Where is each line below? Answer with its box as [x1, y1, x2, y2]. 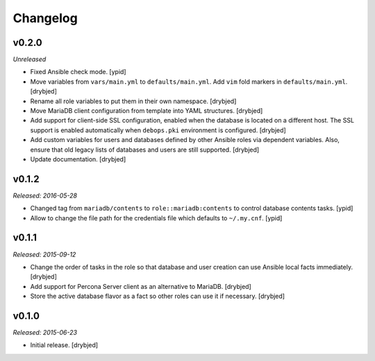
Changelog [12, 10, 78, 26]
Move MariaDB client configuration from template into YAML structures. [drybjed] [30, 107, 263, 115]
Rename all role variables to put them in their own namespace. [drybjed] [30, 97, 237, 105]
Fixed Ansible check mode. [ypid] [30, 68, 126, 76]
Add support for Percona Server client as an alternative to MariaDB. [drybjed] [30, 282, 251, 290]
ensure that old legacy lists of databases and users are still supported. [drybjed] [30, 146, 260, 154]
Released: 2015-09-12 [12, 250, 76, 258]
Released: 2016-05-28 [12, 191, 78, 200]
